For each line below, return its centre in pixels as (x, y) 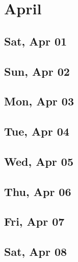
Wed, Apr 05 (39, 161)
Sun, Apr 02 (37, 71)
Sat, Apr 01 (36, 41)
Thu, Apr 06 (38, 191)
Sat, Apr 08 (36, 252)
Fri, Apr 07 (34, 221)
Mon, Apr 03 (39, 101)
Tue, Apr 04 (37, 131)
